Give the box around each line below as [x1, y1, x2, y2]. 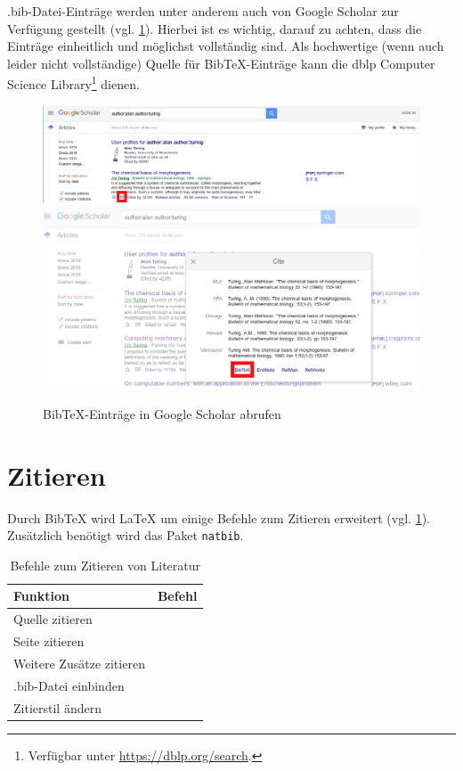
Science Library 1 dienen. [7, 72, 140, 94]
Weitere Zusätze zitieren [13, 653, 145, 672]
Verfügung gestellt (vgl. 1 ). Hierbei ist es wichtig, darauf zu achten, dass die [7, 19, 422, 37]
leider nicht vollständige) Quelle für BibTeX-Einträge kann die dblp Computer [7, 53, 435, 72]
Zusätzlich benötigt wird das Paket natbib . [7, 526, 244, 545]
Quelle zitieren [13, 610, 93, 628]
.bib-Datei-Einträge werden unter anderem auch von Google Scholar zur [7, 2, 399, 20]
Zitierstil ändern [13, 698, 102, 717]
